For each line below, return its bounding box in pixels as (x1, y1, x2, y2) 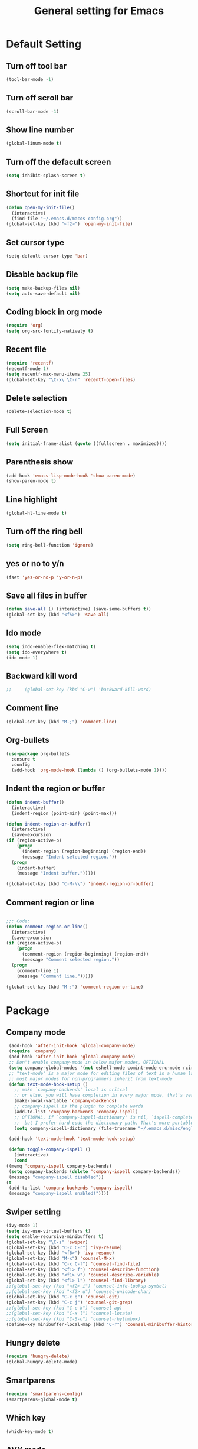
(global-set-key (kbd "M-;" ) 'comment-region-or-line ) (6, 984, 144, 990)
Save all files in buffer (6, 590, 87, 600)
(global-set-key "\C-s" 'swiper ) (6, 1239, 88, 1245)
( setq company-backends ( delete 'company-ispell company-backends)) (8, 1168, 181, 1174)
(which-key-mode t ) (6, 1428, 54, 1434)
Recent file (6, 345, 47, 355)
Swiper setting (6, 1207, 61, 1217)
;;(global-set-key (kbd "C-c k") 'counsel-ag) (6, 1305, 123, 1311)
